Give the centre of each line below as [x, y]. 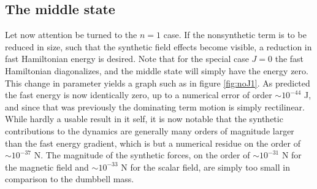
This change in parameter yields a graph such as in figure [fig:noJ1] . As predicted [158, 83]
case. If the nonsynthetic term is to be [235, 35]
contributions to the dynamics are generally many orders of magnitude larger [150, 130]
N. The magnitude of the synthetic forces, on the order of [142, 155]
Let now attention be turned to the [71, 35]
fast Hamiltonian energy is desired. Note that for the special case [127, 59]
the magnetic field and [47, 167]
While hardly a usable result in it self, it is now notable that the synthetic [144, 119]
